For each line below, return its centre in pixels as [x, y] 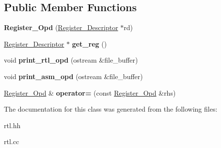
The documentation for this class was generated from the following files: [111, 109]
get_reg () [89, 43]
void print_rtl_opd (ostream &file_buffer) [71, 60]
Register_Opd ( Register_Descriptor [61, 27]
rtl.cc [12, 141]
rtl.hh [12, 125]
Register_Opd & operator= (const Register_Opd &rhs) [90, 92]
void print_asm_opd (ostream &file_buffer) [73, 76]
